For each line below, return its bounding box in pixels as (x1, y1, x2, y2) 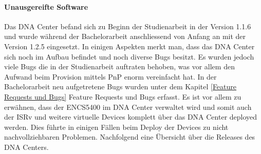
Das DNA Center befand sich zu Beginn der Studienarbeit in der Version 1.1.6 (4, 21, 251, 31)
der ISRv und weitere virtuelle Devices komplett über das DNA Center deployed (4, 111, 257, 122)
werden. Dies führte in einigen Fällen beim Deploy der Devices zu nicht (4, 121, 229, 132)
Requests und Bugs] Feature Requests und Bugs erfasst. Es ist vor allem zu (4, 91, 241, 102)
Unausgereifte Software (4, 1, 88, 12)
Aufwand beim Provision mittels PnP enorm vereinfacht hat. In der (4, 71, 217, 82)
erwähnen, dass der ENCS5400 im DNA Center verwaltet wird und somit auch (4, 101, 252, 112)
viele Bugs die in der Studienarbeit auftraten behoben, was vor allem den (4, 61, 235, 72)
